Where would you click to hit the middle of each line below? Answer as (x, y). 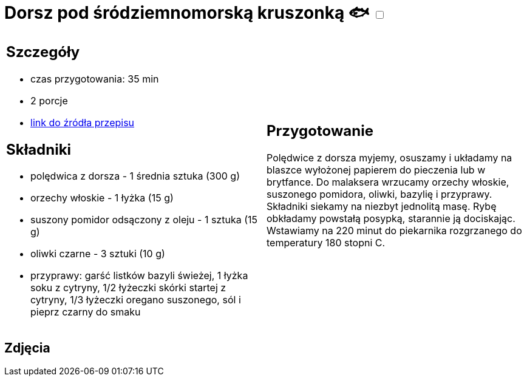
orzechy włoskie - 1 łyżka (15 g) (102, 198)
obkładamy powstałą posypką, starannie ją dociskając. (391, 219)
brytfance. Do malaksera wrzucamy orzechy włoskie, (388, 182)
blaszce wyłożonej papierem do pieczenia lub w (376, 170)
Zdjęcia (27, 348)
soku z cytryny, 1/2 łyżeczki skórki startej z (128, 288)
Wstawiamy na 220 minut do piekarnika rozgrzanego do (394, 231)
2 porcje (49, 100)
